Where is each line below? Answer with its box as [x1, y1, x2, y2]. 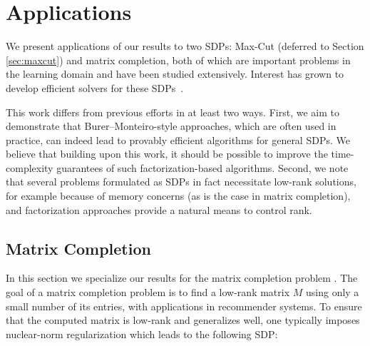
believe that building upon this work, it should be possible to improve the [6, 146, 328, 161]
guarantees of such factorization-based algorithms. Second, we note [56, 160, 349, 175]
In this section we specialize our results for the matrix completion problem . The [6, 270, 358, 285]
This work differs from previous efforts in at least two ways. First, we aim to [6, 104, 339, 119]
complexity [6, 160, 53, 175]
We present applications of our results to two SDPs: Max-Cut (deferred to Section [6, 39, 364, 54]
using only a [306, 285, 359, 300]
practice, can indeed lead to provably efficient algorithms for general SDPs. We [6, 132, 350, 147]
